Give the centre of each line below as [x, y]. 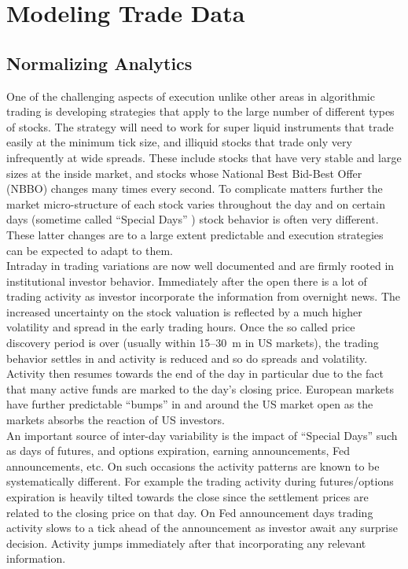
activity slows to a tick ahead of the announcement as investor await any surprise [202, 528]
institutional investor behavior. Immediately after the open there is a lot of [187, 281]
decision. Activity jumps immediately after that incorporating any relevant [186, 543]
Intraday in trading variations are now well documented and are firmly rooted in [200, 266]
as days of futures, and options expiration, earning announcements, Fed [178, 451]
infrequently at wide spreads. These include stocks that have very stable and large [204, 157]
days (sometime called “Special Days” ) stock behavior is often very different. [193, 219]
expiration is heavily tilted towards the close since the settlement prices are [187, 497]
